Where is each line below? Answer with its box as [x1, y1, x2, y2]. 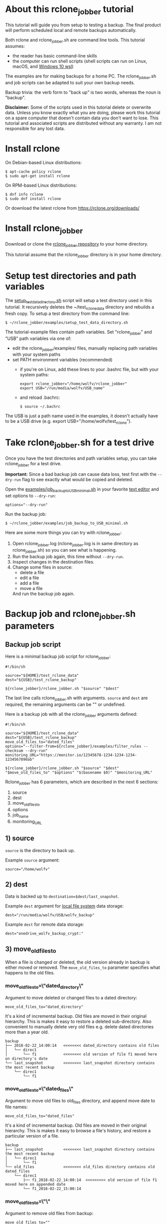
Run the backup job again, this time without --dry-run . [12, 553, 124, 560]
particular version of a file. [5, 1133, 59, 1139]
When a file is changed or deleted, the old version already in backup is [5, 959, 150, 965]
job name [12, 812, 29, 819]
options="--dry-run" [5, 503, 48, 508]
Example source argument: [5, 857, 60, 863]
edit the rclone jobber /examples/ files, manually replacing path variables [12, 345, 158, 352]
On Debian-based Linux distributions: [5, 160, 82, 166]
